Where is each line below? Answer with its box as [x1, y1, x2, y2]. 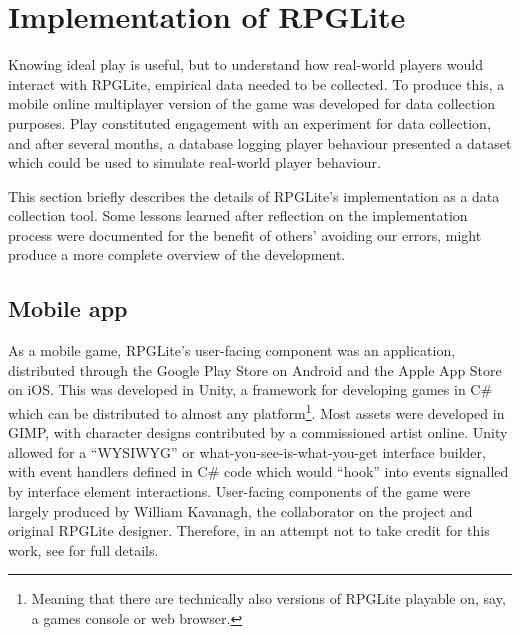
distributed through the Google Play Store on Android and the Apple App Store [8, 359, 502, 380]
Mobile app [8, 293, 128, 324]
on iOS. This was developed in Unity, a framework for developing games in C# [8, 379, 493, 400]
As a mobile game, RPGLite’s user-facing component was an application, [8, 340, 456, 361]
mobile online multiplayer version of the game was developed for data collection [8, 93, 496, 114]
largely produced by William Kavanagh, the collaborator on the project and [8, 500, 473, 521]
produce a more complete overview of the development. [8, 244, 346, 265]
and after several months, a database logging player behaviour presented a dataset [8, 132, 512, 153]
